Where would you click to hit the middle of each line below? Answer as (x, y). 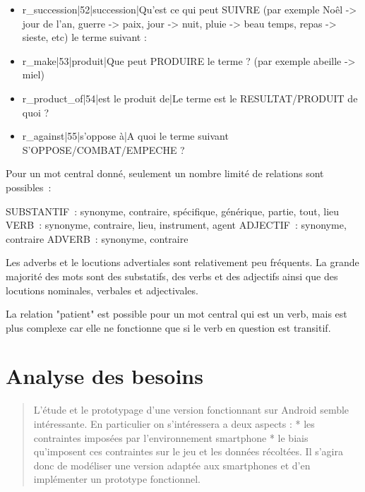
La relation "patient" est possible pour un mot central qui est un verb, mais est (176, 314)
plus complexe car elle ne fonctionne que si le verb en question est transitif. (168, 327)
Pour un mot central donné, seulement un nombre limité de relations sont (165, 173)
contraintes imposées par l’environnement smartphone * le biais (171, 437)
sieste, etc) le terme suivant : (84, 37)
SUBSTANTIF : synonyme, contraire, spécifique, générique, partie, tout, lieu (173, 211)
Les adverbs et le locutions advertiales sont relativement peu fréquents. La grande (182, 262)
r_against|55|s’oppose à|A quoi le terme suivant (125, 136)
